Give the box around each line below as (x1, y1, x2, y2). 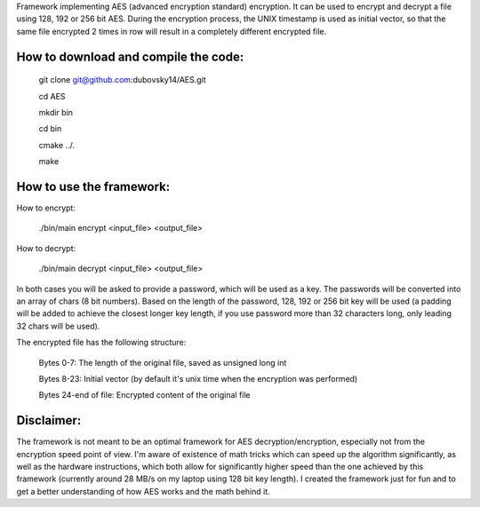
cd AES (38, 91, 66, 101)
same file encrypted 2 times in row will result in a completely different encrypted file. (16, 26, 327, 36)
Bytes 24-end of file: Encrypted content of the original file (38, 390, 251, 400)
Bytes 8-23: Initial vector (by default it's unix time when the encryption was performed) (38, 373, 358, 384)
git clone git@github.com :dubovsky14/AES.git (38, 75, 206, 85)
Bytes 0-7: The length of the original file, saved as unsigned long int (38, 357, 287, 368)
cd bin (38, 123, 62, 134)
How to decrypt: (16, 242, 76, 253)
